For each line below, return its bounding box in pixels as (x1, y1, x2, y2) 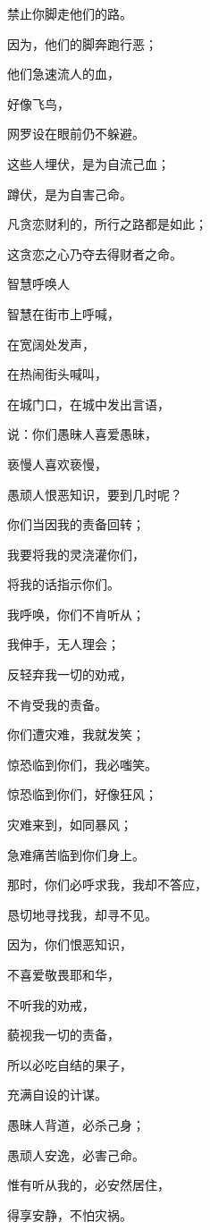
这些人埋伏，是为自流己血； (7, 154, 170, 173)
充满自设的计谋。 (7, 1085, 107, 1104)
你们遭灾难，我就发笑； (7, 725, 145, 744)
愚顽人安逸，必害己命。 (7, 1145, 145, 1164)
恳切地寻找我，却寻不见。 (7, 905, 157, 923)
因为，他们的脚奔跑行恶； (7, 34, 157, 53)
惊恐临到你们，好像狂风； (7, 785, 157, 804)
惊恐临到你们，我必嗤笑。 (7, 754, 157, 773)
